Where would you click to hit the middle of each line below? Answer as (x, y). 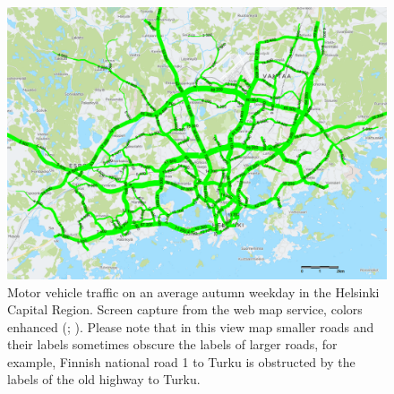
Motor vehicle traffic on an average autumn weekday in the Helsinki (193, 291)
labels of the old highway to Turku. (104, 379)
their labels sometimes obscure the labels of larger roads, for (172, 344)
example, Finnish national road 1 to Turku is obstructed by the (181, 361)
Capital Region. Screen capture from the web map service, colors (185, 309)
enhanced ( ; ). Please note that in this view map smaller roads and (191, 326)
